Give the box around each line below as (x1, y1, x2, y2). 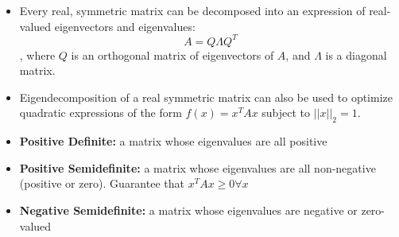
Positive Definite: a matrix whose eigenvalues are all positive (19, 133, 327, 150)
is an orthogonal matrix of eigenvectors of (71, 46, 274, 63)
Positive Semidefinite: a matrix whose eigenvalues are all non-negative (19, 159, 376, 176)
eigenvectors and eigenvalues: (54, 17, 196, 34)
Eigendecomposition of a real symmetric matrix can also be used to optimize (19, 88, 393, 105)
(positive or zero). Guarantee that (19, 175, 184, 192)
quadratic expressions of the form (19, 104, 182, 121)
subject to (261, 104, 311, 121)
